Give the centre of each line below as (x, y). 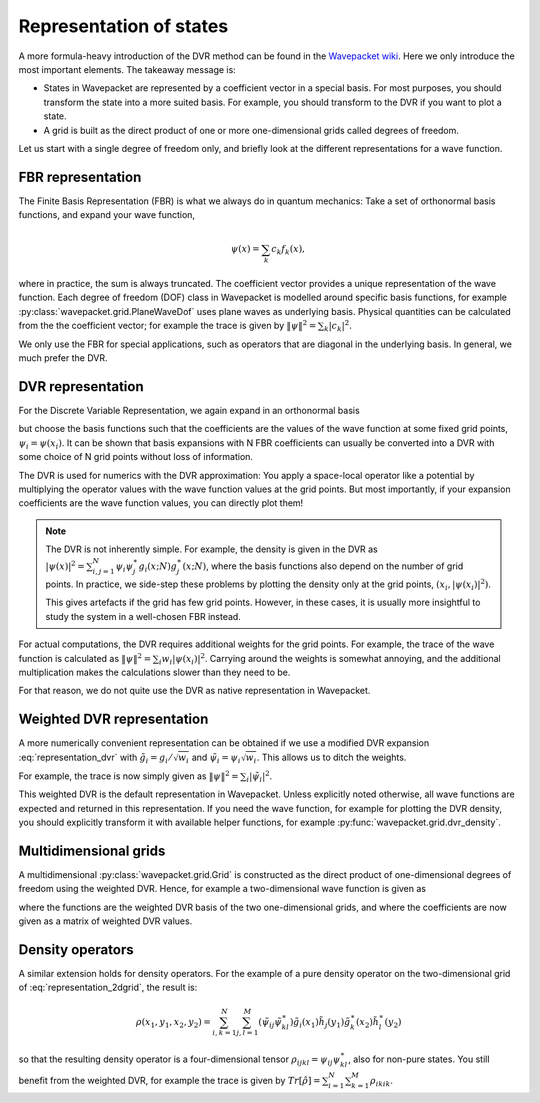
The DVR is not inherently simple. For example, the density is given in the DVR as (212, 549)
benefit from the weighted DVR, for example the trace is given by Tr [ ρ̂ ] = (169, 1080)
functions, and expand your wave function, (106, 215)
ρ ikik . (382, 1081)
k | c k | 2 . (337, 326)
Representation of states (123, 26)
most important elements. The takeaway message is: (127, 69)
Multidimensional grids (92, 850)
